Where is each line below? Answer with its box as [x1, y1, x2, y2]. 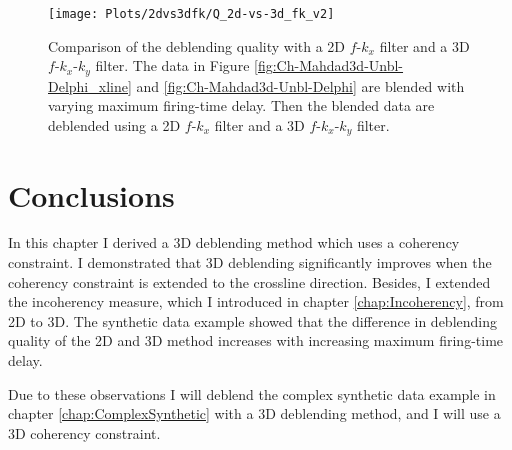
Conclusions [8, 174, 175, 215]
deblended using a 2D [48, 114, 181, 135]
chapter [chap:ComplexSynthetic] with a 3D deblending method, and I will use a [8, 403, 501, 424]
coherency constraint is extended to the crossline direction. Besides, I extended [8, 271, 491, 292]
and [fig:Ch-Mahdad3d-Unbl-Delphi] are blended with [136, 75, 465, 96]
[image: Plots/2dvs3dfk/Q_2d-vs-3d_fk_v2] [48, 7, 335, 21]
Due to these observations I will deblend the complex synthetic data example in [8, 383, 496, 404]
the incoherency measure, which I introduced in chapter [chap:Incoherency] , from [8, 291, 504, 312]
